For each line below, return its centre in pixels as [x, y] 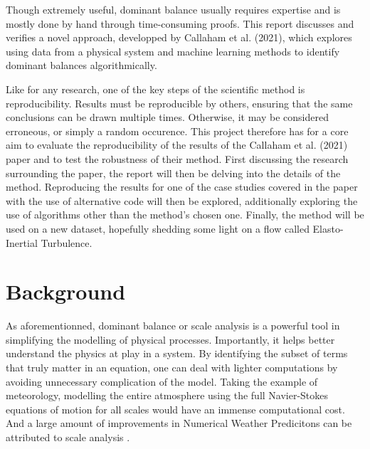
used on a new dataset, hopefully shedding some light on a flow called [158, 228]
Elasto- [328, 228]
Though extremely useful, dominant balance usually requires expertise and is [173, 9]
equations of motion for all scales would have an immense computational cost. [175, 409]
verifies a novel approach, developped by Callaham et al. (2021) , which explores [179, 37]
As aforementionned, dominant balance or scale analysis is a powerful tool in [173, 326]
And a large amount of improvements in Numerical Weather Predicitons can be [179, 423]
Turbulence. [67, 242]
